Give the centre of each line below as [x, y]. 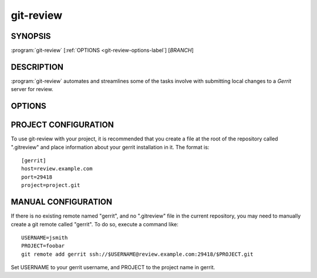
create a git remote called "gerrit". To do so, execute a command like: [95, 224]
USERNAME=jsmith [45, 237]
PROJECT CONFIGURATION [62, 125]
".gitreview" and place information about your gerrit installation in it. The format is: [110, 147]
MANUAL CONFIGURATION [62, 202]
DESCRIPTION [37, 67]
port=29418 [37, 177]
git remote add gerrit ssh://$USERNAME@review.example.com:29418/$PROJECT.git [137, 254]
